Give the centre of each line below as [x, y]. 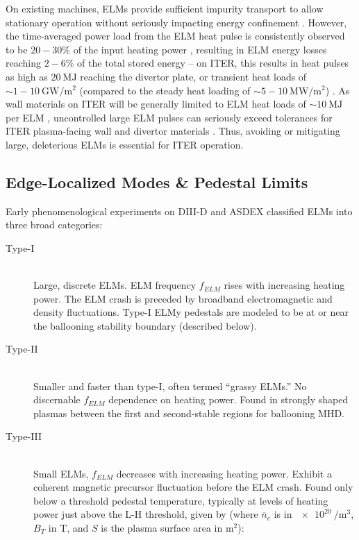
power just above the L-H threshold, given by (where [146, 514]
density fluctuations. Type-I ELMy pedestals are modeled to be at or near [191, 312]
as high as [27, 76]
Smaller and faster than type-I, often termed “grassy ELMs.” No [170, 386]
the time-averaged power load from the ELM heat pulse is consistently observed [175, 36]
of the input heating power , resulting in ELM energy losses [200, 49]
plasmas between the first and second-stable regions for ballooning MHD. [189, 413]
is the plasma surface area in [162, 528]
